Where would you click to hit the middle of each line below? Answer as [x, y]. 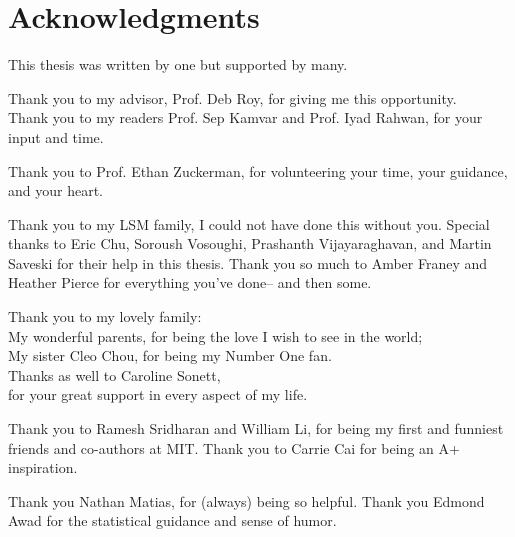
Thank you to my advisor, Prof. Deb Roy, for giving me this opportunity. [232, 97]
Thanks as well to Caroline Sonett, [114, 374]
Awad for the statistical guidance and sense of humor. [172, 520]
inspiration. [43, 467]
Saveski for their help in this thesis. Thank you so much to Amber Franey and [248, 262]
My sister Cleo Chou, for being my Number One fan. [170, 355]
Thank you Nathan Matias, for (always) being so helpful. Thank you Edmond [246, 500]
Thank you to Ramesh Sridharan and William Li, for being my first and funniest [256, 428]
